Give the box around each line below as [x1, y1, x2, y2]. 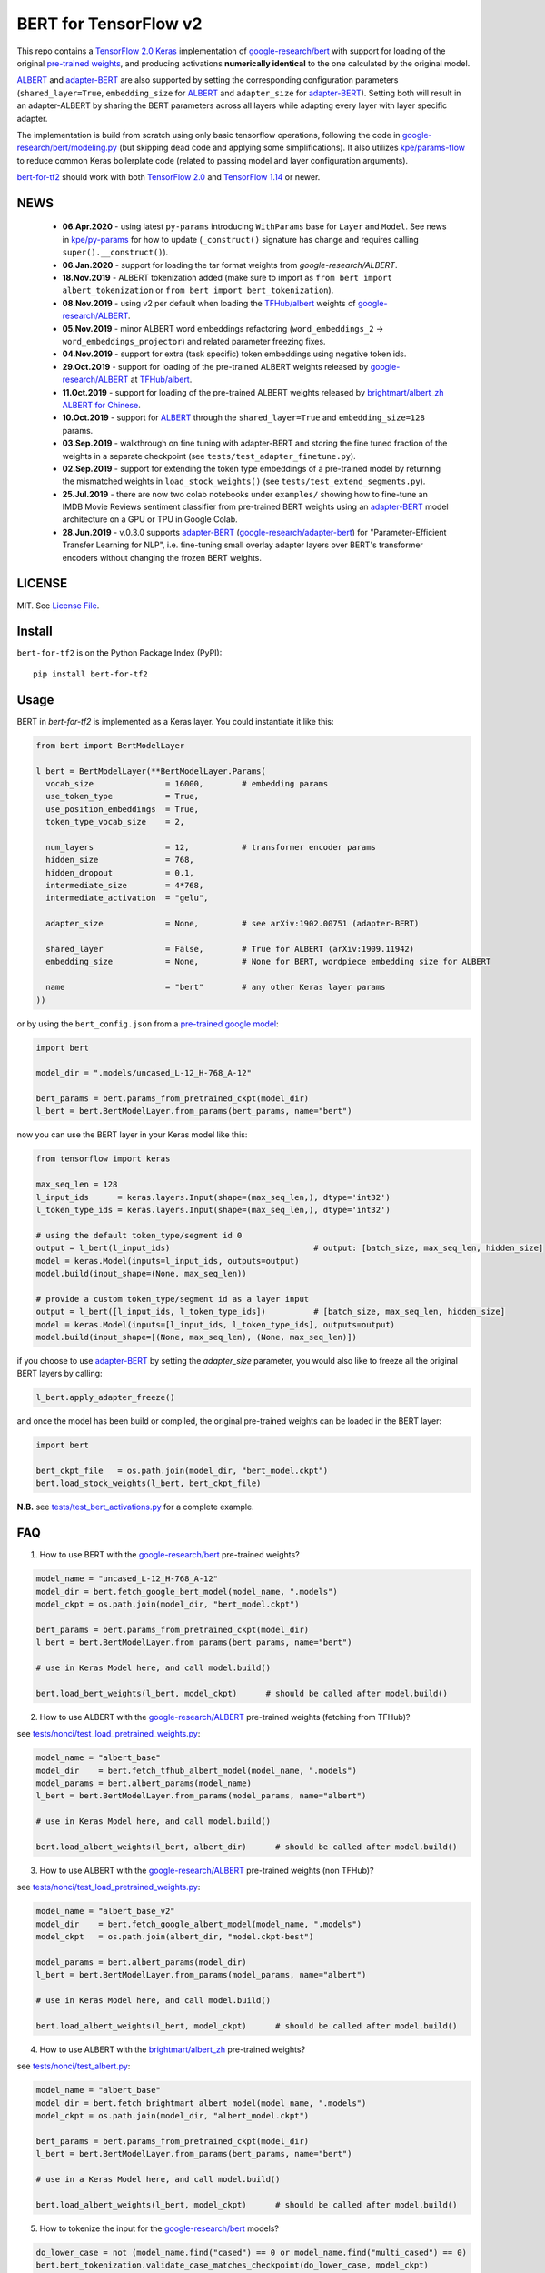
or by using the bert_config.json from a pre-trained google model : [16, 1018, 279, 1029]
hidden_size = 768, [45, 855, 194, 866]
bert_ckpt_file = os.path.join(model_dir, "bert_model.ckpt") [35, 1466, 329, 1476]
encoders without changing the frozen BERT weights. [62, 552, 263, 563]
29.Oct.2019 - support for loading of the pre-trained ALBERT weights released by [62, 361, 369, 372]
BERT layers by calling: [16, 1368, 104, 1379]
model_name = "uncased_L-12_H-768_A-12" [35, 1574, 218, 1584]
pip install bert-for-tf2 [33, 668, 149, 679]
